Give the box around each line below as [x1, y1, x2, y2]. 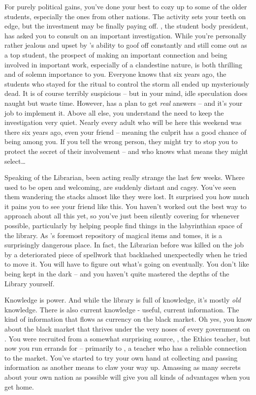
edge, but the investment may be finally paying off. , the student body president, [4, 21, 248, 31]
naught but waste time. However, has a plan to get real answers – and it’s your [4, 97, 243, 108]
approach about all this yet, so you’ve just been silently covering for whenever [4, 211, 240, 221]
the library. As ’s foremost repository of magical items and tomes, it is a [4, 230, 223, 240]
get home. [4, 381, 34, 392]
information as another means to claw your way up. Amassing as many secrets [4, 362, 241, 372]
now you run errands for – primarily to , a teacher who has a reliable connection [4, 343, 247, 353]
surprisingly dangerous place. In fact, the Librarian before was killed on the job [4, 240, 244, 250]
